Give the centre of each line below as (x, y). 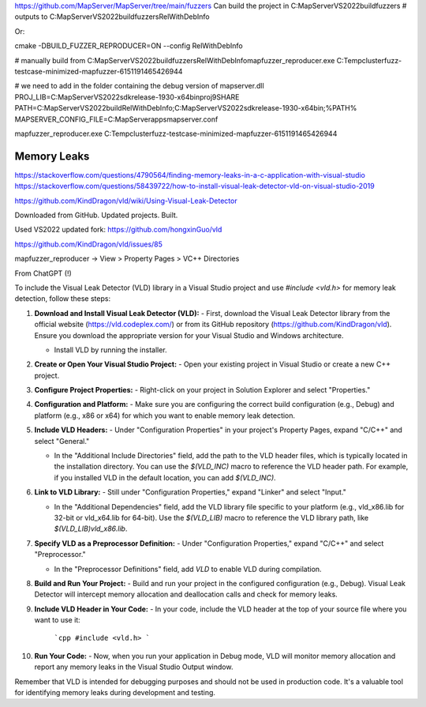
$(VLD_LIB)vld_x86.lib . (91, 528)
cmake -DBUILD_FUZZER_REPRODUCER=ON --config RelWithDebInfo (129, 46)
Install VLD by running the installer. (110, 350)
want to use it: (57, 620)
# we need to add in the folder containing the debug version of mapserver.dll (139, 86)
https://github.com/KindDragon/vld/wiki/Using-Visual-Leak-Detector (126, 201)
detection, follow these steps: (62, 299)
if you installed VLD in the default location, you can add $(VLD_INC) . (165, 477)
